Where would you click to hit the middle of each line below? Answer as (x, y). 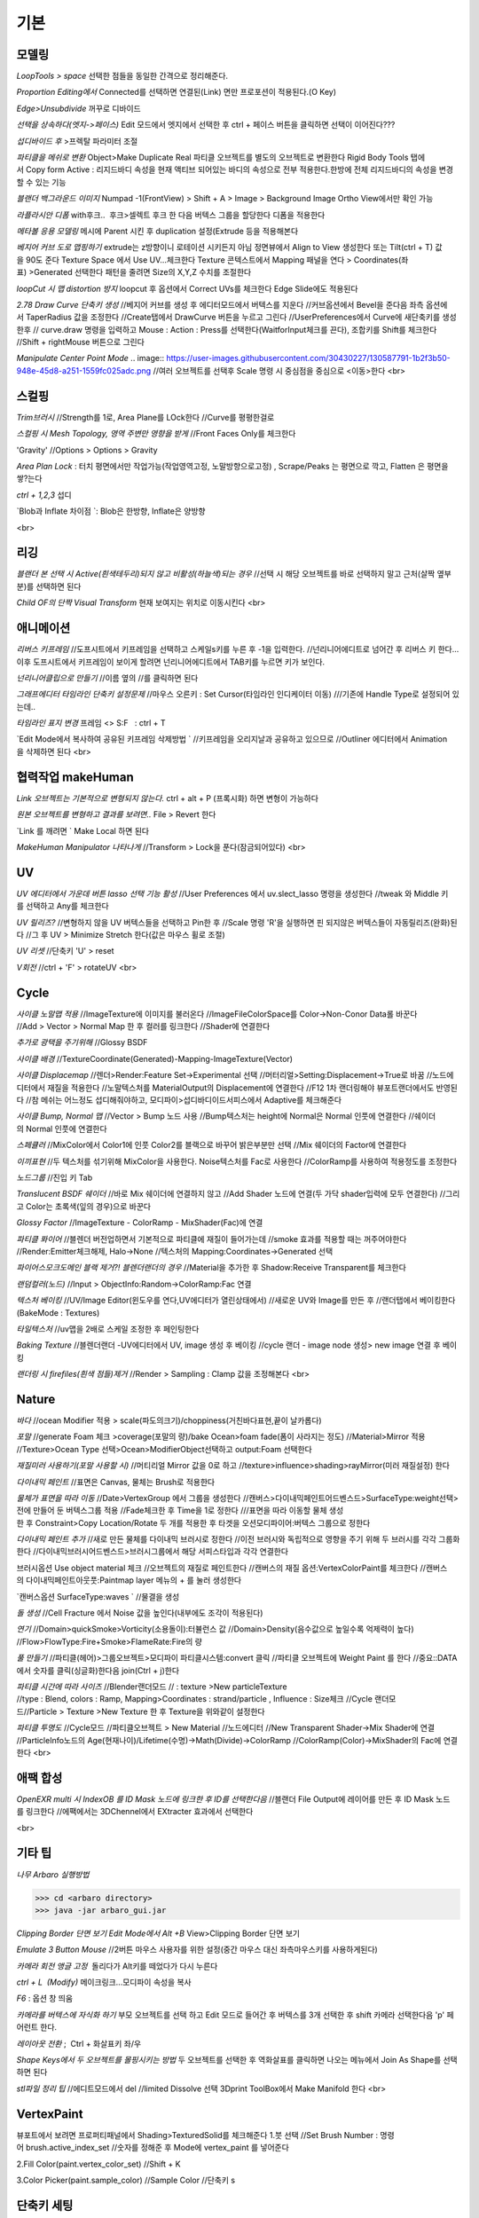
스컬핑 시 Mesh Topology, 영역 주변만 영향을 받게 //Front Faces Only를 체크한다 (156, 434)
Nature (36, 1399)
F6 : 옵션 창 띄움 (45, 1998)
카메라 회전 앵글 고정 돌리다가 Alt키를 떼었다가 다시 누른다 (117, 1966)
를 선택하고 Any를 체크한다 (63, 906)
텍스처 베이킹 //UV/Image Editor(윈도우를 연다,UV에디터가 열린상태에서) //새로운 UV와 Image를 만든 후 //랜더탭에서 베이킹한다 (236, 1301)
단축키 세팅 (45, 2205)
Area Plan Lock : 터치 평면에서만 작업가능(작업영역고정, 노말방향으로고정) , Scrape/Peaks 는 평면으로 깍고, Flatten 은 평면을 (232, 466)
